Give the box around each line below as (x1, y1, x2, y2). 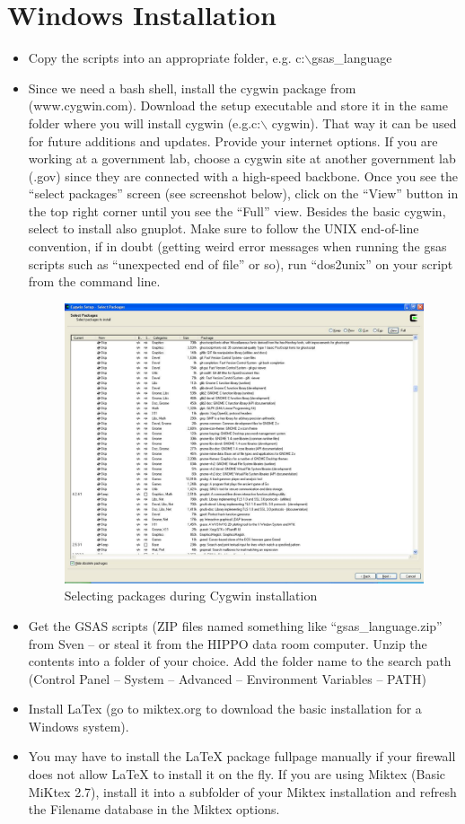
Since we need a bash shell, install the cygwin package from (28, 78, 356, 97)
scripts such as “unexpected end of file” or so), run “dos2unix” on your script (28, 254, 453, 273)
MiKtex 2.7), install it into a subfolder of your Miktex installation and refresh (28, 782, 457, 801)
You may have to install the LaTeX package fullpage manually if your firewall (28, 747, 456, 766)
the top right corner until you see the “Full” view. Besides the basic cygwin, (28, 201, 446, 220)
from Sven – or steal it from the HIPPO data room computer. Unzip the (28, 634, 427, 653)
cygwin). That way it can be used (271, 113, 457, 132)
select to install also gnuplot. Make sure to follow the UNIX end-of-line (28, 219, 419, 238)
